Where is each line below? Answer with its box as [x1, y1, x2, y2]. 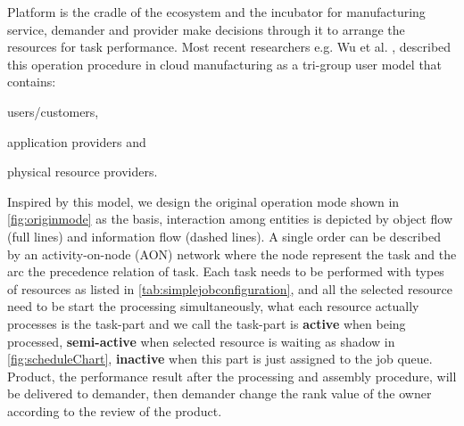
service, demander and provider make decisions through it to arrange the [7, 20, 405, 38]
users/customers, [7, 102, 99, 120]
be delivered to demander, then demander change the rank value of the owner [7, 384, 432, 403]
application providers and [7, 132, 146, 151]
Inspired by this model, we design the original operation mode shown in [7, 192, 400, 210]
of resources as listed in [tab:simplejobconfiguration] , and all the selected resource [7, 279, 452, 298]
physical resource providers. [7, 162, 158, 181]
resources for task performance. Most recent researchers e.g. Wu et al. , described [7, 37, 452, 56]
